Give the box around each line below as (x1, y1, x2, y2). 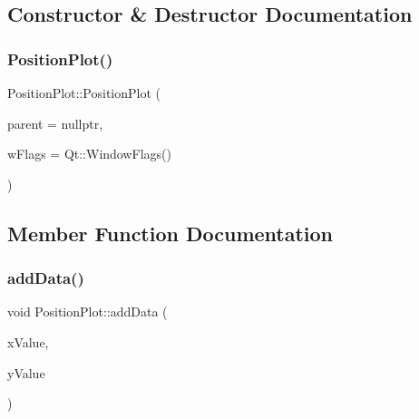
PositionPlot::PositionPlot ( (7, 83, 161, 102)
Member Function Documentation (7, 219, 334, 247)
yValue (7, 363, 45, 382)
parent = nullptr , (7, 113, 103, 132)
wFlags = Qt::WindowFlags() (7, 144, 172, 163)
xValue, (7, 332, 49, 351)
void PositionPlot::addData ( (7, 302, 168, 321)
